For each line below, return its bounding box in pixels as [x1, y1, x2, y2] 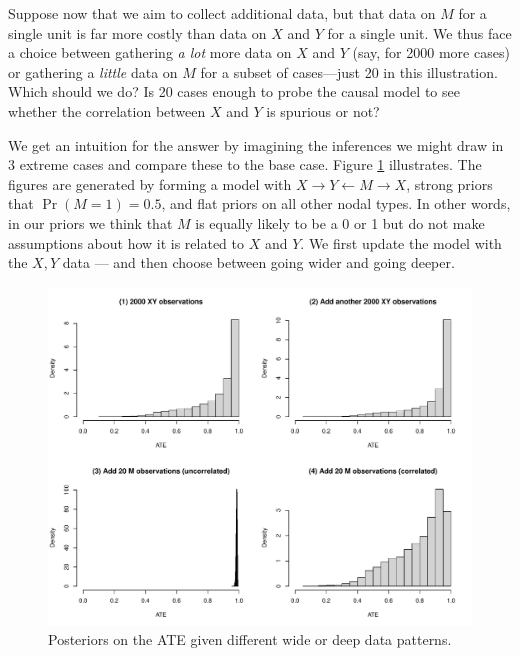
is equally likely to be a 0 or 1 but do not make [195, 212, 485, 233]
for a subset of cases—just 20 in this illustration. [200, 61, 498, 82]
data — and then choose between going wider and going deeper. [62, 252, 455, 273]
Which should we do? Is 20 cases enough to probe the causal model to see [8, 81, 460, 102]
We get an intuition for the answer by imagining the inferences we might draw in [8, 134, 504, 155]
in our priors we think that [8, 212, 173, 233]
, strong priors [406, 173, 493, 194]
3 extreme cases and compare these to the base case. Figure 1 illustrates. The [8, 154, 482, 175]
